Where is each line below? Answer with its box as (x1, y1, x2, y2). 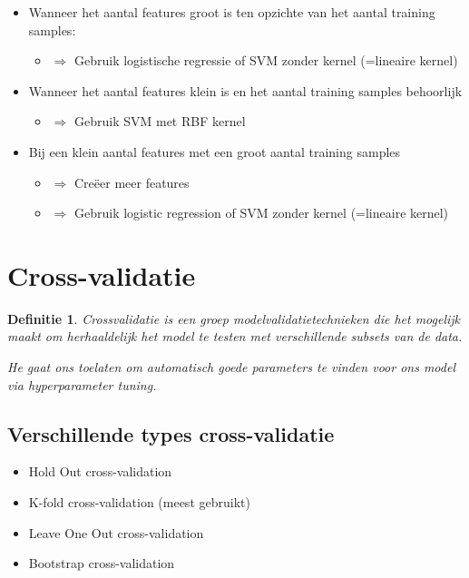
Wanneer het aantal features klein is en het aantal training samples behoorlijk (28, 81, 463, 100)
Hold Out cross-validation (28, 462, 172, 481)
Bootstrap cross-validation (28, 554, 175, 573)
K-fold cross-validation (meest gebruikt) (28, 493, 250, 512)
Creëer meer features (73, 172, 190, 191)
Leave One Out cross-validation (28, 523, 204, 542)
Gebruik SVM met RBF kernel (73, 112, 246, 131)
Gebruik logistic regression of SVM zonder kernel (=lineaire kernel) (73, 203, 449, 222)
